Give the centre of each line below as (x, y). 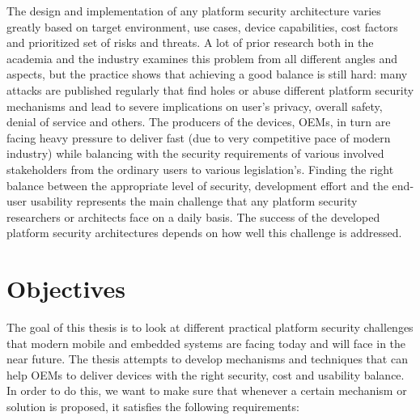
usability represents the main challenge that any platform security (194, 201)
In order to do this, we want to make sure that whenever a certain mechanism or (207, 390)
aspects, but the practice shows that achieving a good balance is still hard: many (207, 74)
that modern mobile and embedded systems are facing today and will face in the (206, 343)
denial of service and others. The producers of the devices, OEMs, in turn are (199, 122)
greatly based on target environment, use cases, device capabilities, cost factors (202, 26)
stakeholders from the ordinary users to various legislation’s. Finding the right (200, 169)
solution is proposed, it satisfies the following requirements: (153, 406)
